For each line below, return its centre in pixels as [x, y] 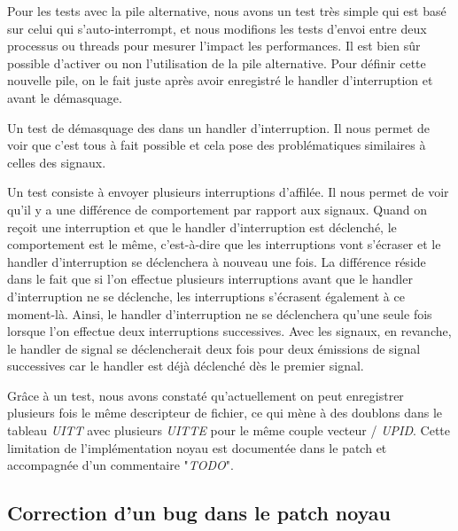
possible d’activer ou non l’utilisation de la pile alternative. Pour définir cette [217, 62]
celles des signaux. [57, 162]
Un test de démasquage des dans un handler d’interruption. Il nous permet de [218, 127]
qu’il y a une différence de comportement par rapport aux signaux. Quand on [217, 209]
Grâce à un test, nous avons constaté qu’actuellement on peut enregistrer [206, 395]
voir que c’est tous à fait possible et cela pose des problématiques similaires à [217, 145]
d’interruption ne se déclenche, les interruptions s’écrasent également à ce [206, 296]
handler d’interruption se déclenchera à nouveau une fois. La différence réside [217, 261]
